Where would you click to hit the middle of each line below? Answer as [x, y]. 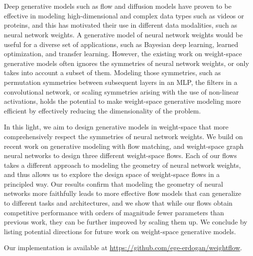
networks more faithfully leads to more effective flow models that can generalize [123, 193]
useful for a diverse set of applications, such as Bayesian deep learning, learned [121, 44]
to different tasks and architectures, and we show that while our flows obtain [118, 203]
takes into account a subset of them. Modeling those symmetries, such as [112, 72]
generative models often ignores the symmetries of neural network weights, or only [126, 63]
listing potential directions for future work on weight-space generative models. [120, 231]
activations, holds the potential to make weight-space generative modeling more [123, 101]
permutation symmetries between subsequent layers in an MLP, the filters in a [121, 82]
